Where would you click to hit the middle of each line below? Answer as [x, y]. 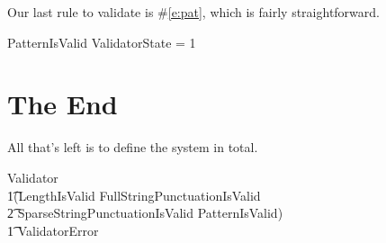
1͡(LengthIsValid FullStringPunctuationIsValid [134, 195]
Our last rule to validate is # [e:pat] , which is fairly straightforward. [193, 12]
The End [63, 104]
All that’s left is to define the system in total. [133, 147]
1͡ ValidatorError [53, 230]
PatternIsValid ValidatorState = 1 [102, 42]
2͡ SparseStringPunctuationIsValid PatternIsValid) [145, 213]
